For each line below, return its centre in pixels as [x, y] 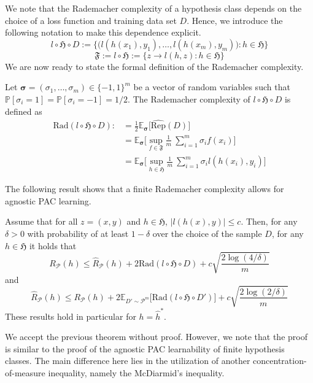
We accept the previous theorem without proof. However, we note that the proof [156, 337]
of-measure [25, 373]
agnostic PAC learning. [48, 200]
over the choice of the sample [207, 234]
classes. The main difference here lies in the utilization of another [128, 361]
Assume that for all [41, 221]
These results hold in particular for [71, 316]
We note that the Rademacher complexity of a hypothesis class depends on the [153, 8]
